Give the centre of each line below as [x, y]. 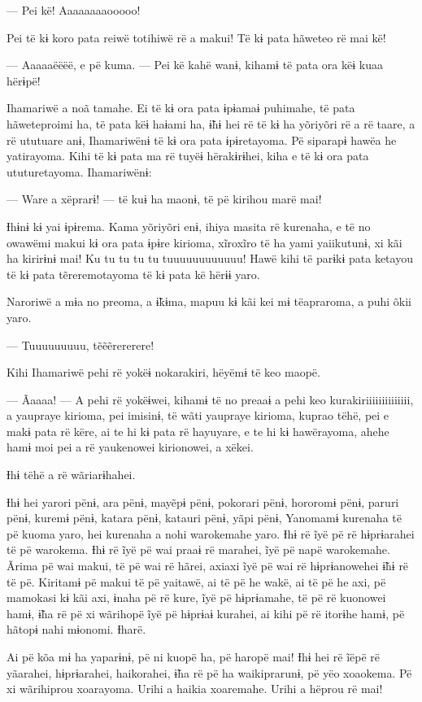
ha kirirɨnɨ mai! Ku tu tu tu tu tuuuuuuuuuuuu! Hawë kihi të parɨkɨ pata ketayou [210, 258]
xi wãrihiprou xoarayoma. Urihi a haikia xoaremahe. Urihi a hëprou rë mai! [195, 689]
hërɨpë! [24, 80]
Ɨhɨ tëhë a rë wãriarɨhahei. [71, 475]
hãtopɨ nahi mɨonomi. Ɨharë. [76, 629]
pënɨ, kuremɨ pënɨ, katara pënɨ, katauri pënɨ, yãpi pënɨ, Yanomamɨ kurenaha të [204, 518]
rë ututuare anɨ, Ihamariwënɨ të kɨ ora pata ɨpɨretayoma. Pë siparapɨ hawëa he [202, 140]
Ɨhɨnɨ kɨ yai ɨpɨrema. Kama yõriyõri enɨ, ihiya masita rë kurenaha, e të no [189, 226]
